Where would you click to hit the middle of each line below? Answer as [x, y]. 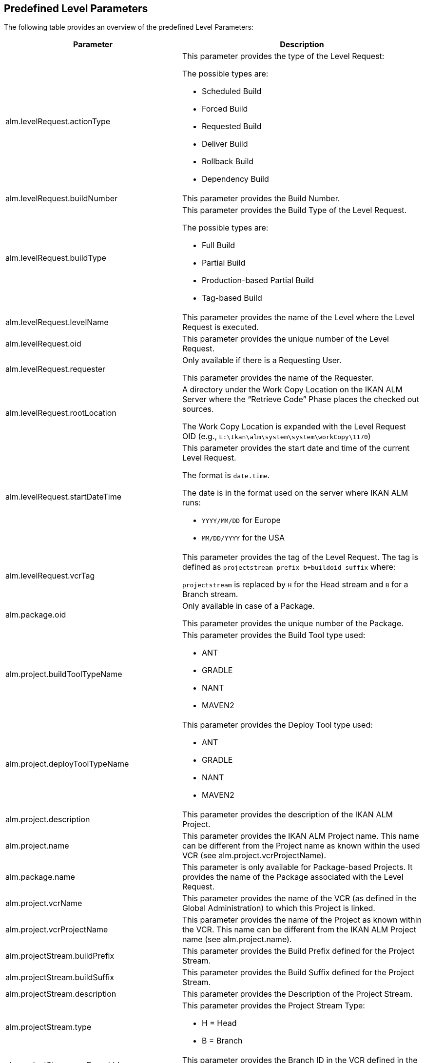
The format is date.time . [226, 475]
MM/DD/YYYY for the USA [243, 538]
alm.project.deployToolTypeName [67, 764]
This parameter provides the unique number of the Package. [293, 624]
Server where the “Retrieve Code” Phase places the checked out [301, 399]
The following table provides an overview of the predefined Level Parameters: [129, 27]
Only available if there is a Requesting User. [262, 360]
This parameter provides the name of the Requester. [278, 378]
